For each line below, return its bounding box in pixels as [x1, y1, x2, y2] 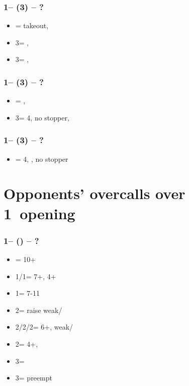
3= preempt [15, 372, 52, 383]
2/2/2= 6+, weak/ [15, 321, 73, 332]
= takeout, [15, 20, 49, 31]
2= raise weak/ [15, 304, 62, 315]
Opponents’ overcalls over [4, 183, 185, 204]
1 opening [4, 203, 75, 223]
